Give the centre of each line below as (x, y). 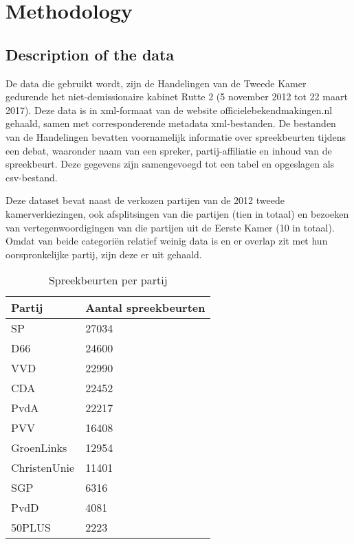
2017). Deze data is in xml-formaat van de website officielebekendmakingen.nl (169, 110)
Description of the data (90, 54)
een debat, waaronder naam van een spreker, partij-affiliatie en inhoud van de (169, 150)
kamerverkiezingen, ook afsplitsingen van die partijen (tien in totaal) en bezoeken (177, 213)
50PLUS (31, 528)
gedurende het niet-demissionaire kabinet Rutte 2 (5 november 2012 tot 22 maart (177, 97)
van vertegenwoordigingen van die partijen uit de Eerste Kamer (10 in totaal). (170, 227)
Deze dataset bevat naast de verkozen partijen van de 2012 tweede (145, 200)
